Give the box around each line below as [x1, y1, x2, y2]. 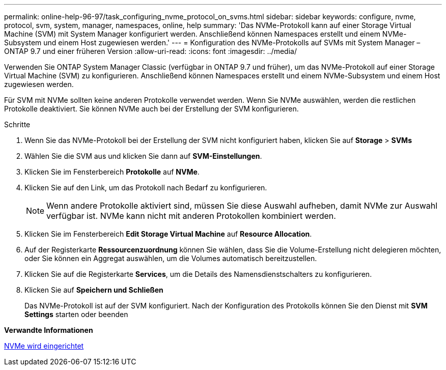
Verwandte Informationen [4, 326, 93, 334]
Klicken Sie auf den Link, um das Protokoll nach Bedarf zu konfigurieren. [24, 183, 267, 192]
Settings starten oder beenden [24, 310, 128, 319]
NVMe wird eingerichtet [4, 341, 84, 350]
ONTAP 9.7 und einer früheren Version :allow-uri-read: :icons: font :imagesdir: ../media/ [4, 47, 297, 55]
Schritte [4, 120, 31, 129]
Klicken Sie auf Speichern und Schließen [24, 286, 163, 294]
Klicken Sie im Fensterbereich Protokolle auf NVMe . [24, 167, 200, 176]
